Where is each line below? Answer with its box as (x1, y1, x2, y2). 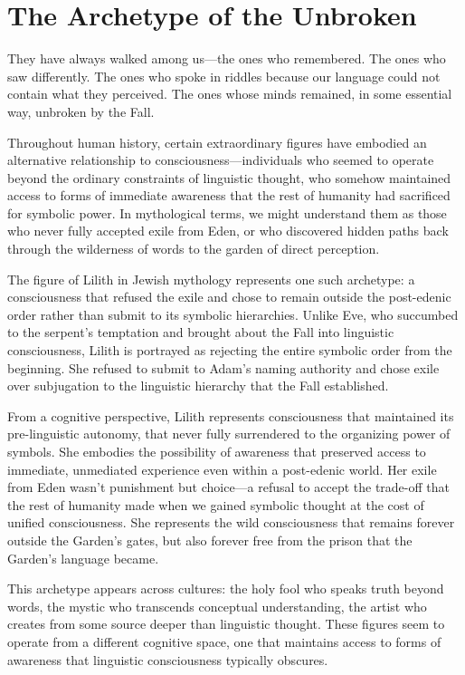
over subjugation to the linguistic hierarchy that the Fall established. (7, 376, 389, 395)
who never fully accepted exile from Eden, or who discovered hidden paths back (7, 221, 449, 240)
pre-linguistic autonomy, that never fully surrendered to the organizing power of (7, 424, 451, 443)
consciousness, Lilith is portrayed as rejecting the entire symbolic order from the (7, 341, 452, 360)
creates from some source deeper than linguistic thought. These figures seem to (7, 614, 445, 633)
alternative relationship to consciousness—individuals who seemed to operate (7, 150, 434, 169)
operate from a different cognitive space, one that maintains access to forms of (7, 632, 441, 651)
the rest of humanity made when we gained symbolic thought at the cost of (7, 495, 424, 514)
